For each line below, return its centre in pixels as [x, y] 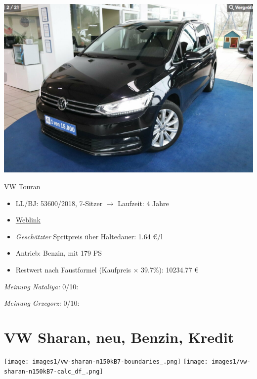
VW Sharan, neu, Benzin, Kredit [119, 337]
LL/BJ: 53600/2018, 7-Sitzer [59, 203]
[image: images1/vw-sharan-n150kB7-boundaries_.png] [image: [106, 361]
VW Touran [22, 187]
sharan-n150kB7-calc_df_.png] [54, 371]
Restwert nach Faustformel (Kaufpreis [73, 269]
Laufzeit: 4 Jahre [143, 203]
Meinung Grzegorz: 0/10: [42, 303]
